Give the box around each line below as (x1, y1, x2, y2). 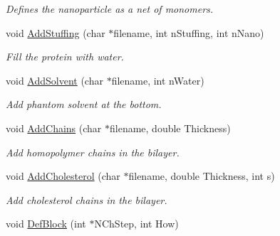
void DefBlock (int (6, 216, 86, 231)
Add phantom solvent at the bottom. (6, 97, 162, 112)
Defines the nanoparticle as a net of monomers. (6, 1, 214, 16)
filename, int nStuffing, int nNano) (113, 25, 264, 40)
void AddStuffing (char (6, 25, 105, 40)
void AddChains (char (6, 120, 102, 135)
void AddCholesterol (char (6, 168, 120, 183)
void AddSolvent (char (6, 73, 103, 87)
